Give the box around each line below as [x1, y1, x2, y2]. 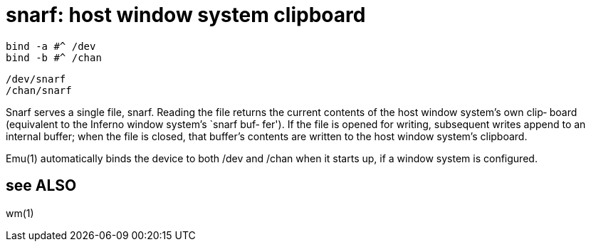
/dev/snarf [6, 73, 66, 85]
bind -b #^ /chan [6, 51, 102, 63]
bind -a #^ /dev [6, 40, 96, 52]
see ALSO [6, 177, 77, 195]
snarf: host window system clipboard [6, 3, 366, 27]
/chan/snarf [6, 84, 72, 96]
